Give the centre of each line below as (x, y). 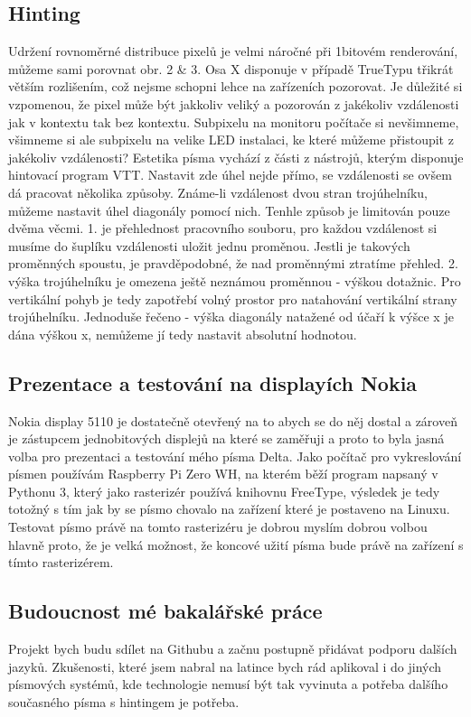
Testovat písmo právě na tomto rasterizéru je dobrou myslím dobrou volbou (218, 527)
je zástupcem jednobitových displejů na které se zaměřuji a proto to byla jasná (226, 438)
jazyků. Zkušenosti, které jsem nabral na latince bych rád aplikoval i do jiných (225, 666)
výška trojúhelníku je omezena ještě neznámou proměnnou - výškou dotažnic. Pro (235, 280)
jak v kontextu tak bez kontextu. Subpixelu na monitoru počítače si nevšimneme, (234, 121)
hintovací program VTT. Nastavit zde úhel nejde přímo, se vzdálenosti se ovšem (230, 175)
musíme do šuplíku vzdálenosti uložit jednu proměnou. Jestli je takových (209, 245)
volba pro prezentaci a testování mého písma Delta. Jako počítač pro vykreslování (235, 456)
